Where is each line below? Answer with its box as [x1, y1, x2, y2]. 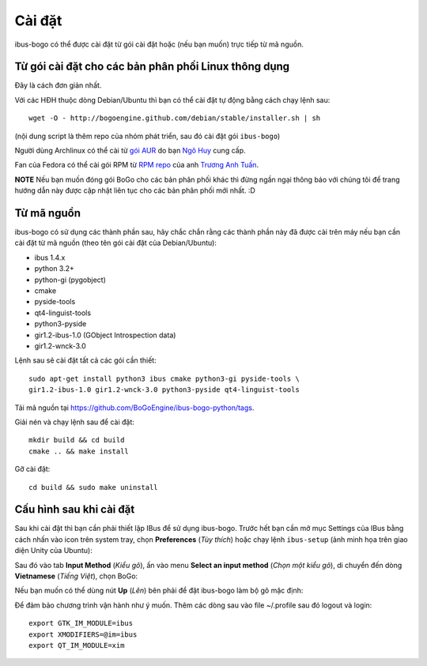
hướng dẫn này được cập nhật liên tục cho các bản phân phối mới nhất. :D [14, 186, 256, 195]
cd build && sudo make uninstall [28, 483, 158, 491]
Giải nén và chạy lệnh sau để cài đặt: [14, 417, 134, 427]
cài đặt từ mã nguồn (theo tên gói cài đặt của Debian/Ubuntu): [14, 238, 217, 248]
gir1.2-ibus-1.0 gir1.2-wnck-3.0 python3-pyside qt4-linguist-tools [28, 386, 300, 394]
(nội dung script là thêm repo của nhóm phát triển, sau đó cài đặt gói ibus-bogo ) [14, 131, 281, 141]
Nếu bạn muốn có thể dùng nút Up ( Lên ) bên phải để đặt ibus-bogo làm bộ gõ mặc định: [14, 585, 304, 596]
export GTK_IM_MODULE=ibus [28, 619, 134, 628]
